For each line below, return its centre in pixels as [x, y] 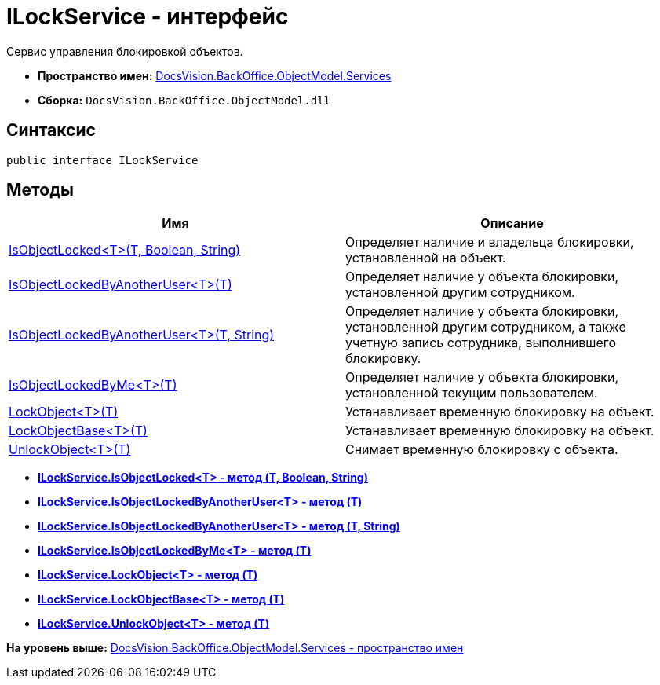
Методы [40, 190]
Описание [512, 223]
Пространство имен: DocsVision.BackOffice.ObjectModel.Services [215, 75]
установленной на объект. [426, 258]
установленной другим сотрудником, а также [486, 327]
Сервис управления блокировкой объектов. [125, 51]
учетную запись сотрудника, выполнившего [481, 343]
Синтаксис [51, 130]
